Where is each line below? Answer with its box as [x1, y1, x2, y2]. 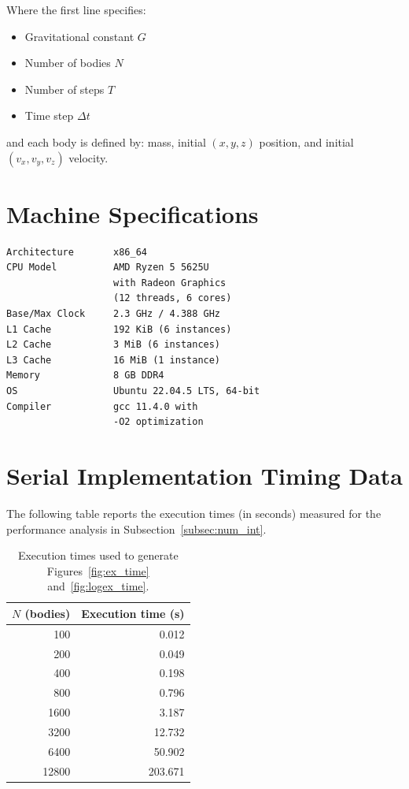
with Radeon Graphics [113, 277, 227, 288]
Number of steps [24, 80, 105, 97]
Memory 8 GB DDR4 [6, 370, 164, 381]
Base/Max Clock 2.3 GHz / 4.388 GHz [6, 308, 221, 320]
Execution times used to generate [17, 547, 179, 564]
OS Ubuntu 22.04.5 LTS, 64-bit [6, 385, 260, 397]
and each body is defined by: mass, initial [6, 133, 206, 150]
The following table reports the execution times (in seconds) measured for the [6, 504, 381, 521]
